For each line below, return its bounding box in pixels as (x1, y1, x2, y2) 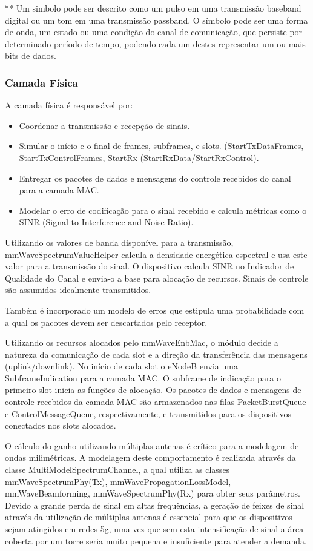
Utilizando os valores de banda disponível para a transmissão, (5, 236, 234, 248)
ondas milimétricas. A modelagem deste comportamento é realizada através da (5, 451, 296, 464)
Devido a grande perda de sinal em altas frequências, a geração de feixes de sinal (5, 498, 305, 511)
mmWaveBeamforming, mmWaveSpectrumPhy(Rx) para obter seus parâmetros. (5, 487, 300, 500)
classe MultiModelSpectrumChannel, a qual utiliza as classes (5, 463, 230, 476)
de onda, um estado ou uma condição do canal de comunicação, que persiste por (5, 25, 303, 38)
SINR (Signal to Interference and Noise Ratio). (19, 216, 194, 228)
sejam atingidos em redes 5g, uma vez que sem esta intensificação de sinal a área (5, 523, 304, 535)
